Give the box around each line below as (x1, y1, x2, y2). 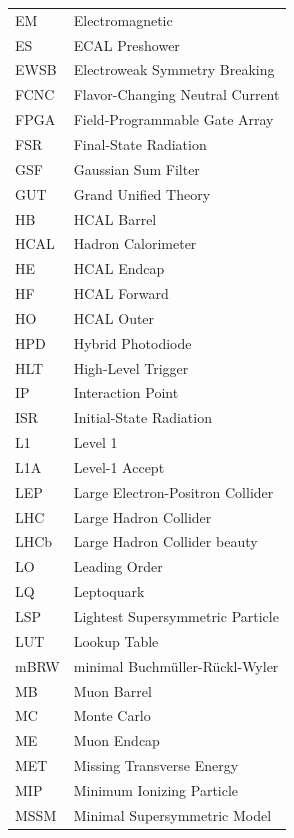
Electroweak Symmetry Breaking (73, 59, 275, 80)
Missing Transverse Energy (73, 755, 239, 776)
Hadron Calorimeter (73, 233, 197, 254)
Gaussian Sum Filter (73, 158, 200, 179)
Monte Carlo (73, 705, 151, 726)
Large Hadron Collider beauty (73, 531, 258, 552)
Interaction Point (73, 382, 179, 403)
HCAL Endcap (73, 258, 165, 279)
